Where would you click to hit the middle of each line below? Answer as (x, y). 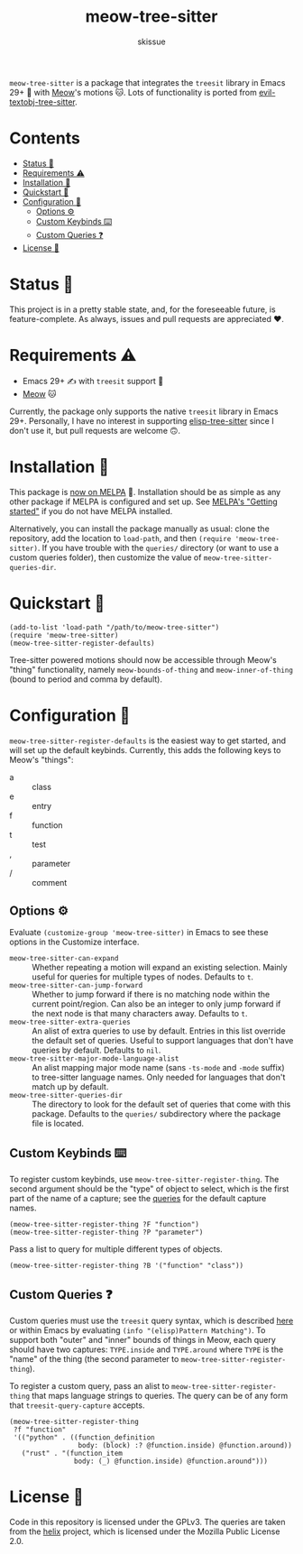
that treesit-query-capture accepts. (77, 1405)
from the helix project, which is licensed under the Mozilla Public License (145, 1531)
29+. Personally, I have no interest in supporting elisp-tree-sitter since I (142, 420)
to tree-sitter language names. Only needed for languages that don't (159, 1077)
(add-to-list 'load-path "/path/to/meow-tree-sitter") (115, 627)
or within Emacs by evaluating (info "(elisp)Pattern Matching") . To (138, 1330)
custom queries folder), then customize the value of (106, 557)
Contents (45, 138)
